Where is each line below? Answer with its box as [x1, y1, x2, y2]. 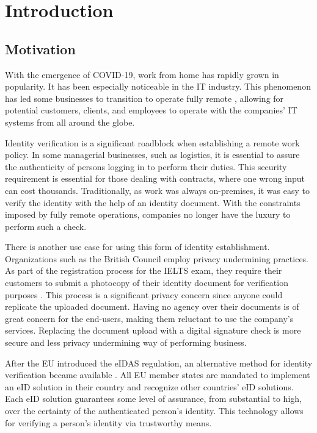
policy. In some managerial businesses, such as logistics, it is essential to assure [5, 148, 300, 161]
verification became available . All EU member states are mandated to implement [5, 368, 310, 381]
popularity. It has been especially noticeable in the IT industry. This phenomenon [5, 80, 311, 93]
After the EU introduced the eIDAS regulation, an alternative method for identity [5, 356, 313, 369]
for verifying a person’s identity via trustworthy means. [5, 416, 212, 429]
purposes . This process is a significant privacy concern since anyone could [5, 288, 283, 301]
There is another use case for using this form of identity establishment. [5, 240, 270, 253]
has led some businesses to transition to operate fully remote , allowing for [5, 91, 284, 104]
